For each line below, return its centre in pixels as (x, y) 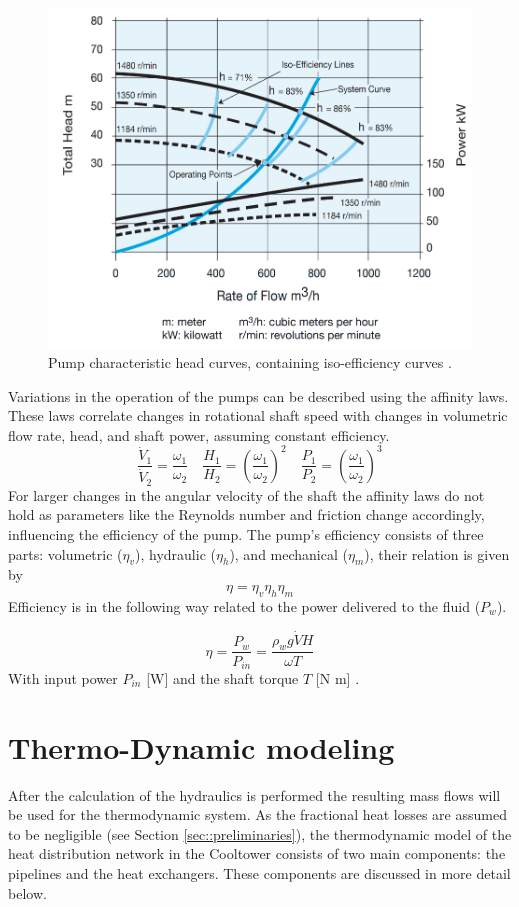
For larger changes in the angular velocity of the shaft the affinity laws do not (246, 494)
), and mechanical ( (288, 553)
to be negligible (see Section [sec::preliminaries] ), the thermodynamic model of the (260, 833)
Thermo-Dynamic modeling (201, 746)
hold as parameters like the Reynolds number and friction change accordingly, (246, 514)
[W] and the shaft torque (222, 677)
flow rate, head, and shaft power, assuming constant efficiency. (199, 434)
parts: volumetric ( (65, 553)
